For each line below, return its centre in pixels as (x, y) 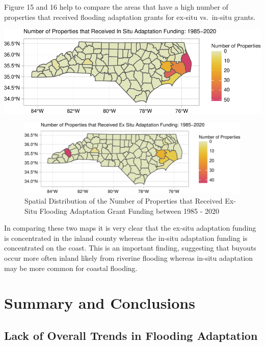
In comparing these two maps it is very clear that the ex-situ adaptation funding (130, 228)
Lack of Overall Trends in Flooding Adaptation (131, 335)
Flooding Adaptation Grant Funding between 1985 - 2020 (129, 211)
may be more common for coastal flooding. (71, 268)
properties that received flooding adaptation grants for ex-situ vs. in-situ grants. (130, 17)
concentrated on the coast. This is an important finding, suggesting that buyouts (130, 248)
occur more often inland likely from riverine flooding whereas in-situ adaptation (129, 258)
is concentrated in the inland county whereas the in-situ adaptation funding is (126, 238)
